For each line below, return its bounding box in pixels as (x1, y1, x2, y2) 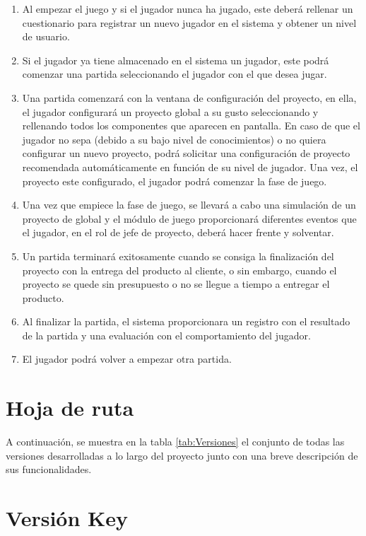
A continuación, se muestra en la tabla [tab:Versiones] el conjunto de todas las (6, 434, 345, 449)
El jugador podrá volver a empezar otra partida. (22, 351, 232, 366)
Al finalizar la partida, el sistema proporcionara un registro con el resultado (22, 314, 350, 329)
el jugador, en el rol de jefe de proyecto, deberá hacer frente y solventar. (22, 225, 334, 240)
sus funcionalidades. (6, 462, 92, 477)
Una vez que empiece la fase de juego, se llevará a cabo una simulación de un (22, 197, 356, 212)
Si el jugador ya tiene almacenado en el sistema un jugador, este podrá (22, 52, 329, 67)
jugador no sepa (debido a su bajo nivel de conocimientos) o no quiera (22, 132, 326, 146)
